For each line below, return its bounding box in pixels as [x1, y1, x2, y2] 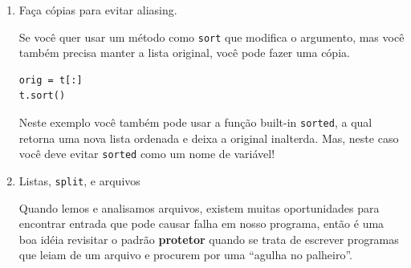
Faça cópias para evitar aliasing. [18, 2, 177, 18]
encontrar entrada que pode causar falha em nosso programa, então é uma [18, 215, 385, 232]
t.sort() [18, 90, 66, 102]
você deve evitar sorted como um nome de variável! [18, 145, 275, 162]
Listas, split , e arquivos [18, 172, 140, 189]
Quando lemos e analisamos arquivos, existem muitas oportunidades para [18, 199, 380, 216]
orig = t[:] [18, 74, 83, 86]
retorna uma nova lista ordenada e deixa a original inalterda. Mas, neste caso [18, 129, 399, 146]
